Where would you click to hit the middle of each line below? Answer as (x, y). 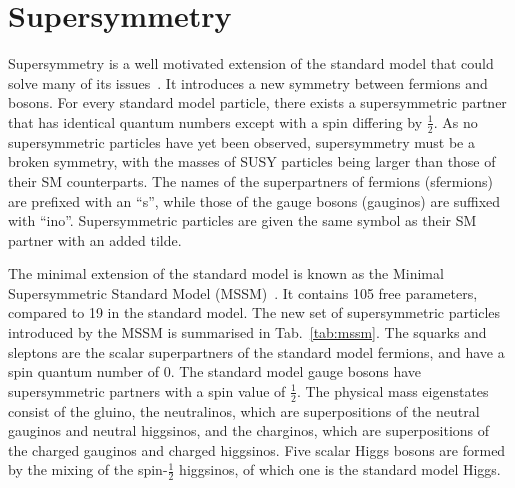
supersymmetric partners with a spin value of (147, 390)
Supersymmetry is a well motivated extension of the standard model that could (251, 63)
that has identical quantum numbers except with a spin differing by (215, 121)
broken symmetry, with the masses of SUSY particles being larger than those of (252, 161)
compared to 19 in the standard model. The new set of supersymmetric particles (254, 312)
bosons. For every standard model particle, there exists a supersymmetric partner (257, 102)
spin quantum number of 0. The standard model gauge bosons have (215, 371)
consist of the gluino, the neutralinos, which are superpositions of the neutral (244, 410)
